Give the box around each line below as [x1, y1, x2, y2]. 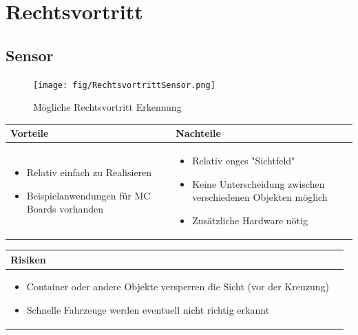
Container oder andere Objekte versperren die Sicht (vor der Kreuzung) [26, 279, 329, 294]
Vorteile [10, 126, 49, 140]
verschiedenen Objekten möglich [192, 190, 328, 204]
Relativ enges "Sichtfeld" [192, 153, 295, 168]
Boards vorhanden [26, 202, 103, 216]
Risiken [10, 252, 46, 266]
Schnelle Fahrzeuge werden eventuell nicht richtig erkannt [26, 302, 270, 316]
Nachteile [176, 126, 221, 140]
